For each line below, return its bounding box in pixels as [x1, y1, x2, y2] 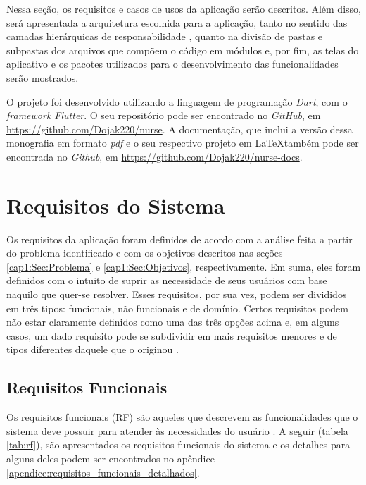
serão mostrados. [6, 70, 79, 85]
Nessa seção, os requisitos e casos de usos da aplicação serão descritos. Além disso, [6, 1, 361, 16]
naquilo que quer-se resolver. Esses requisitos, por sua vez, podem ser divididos [6, 287, 347, 302]
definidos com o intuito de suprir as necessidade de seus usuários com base [6, 273, 327, 288]
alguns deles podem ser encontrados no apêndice [6, 450, 215, 465]
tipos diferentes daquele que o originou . [6, 342, 179, 357]
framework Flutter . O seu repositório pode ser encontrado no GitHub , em [6, 108, 321, 123]
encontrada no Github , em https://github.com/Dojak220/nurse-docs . [6, 149, 303, 164]
